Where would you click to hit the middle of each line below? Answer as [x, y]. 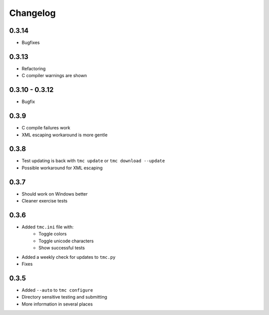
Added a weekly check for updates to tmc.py [68, 257]
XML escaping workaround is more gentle [65, 135]
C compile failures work [46, 128]
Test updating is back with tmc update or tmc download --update [93, 161]
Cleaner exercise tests [45, 201]
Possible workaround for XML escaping [62, 168]
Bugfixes [31, 43]
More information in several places [57, 304]
